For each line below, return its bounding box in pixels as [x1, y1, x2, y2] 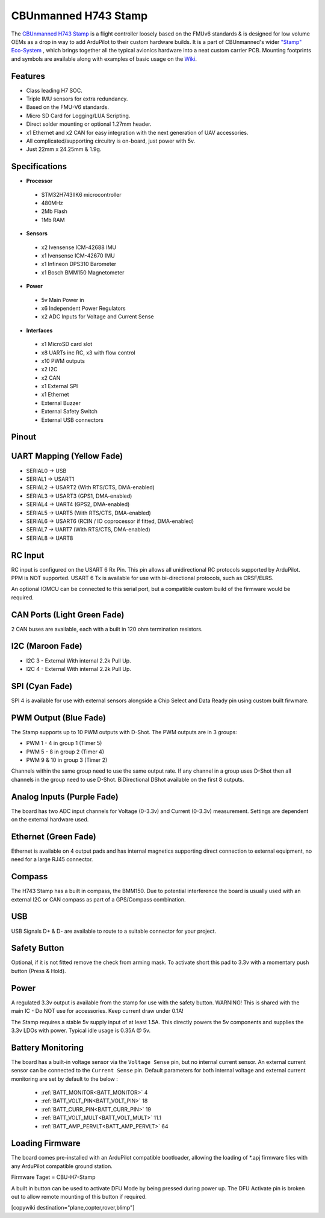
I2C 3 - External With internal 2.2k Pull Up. [26, 657, 132, 664]
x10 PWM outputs [41, 357, 85, 364]
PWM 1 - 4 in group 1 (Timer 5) [26, 740, 102, 747]
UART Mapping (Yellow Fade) [11, 451, 123, 462]
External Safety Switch [41, 408, 97, 415]
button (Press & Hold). [11, 967, 66, 974]
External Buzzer [41, 399, 81, 406]
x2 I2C [41, 366, 58, 373]
